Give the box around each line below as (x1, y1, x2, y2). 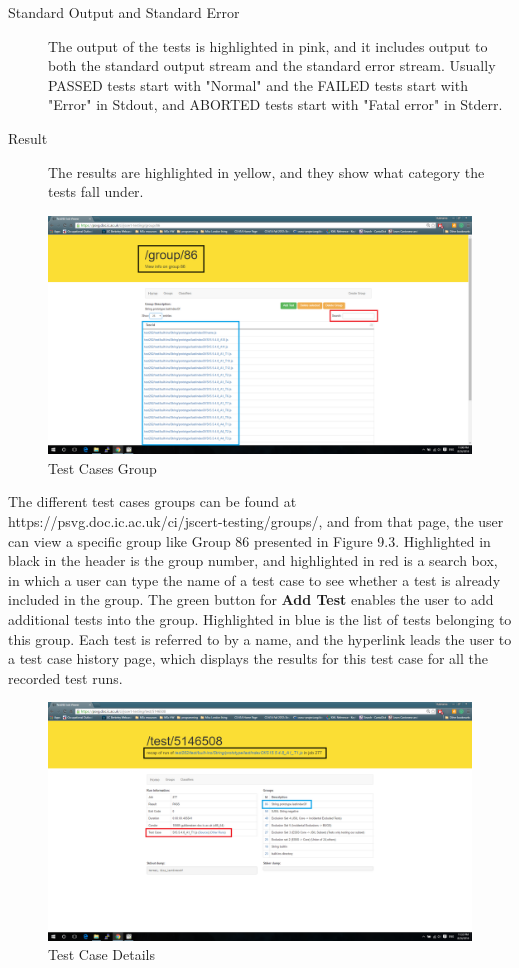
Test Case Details (48, 944, 155, 965)
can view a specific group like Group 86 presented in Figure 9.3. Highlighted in (8, 530, 491, 551)
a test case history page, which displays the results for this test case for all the (8, 648, 488, 669)
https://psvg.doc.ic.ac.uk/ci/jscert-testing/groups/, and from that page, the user (8, 511, 504, 532)
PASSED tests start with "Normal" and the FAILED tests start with (48, 74, 468, 95)
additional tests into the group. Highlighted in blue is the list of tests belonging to (8, 609, 512, 629)
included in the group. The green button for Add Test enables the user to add (8, 589, 494, 610)
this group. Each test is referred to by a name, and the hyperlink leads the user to (8, 628, 512, 649)
